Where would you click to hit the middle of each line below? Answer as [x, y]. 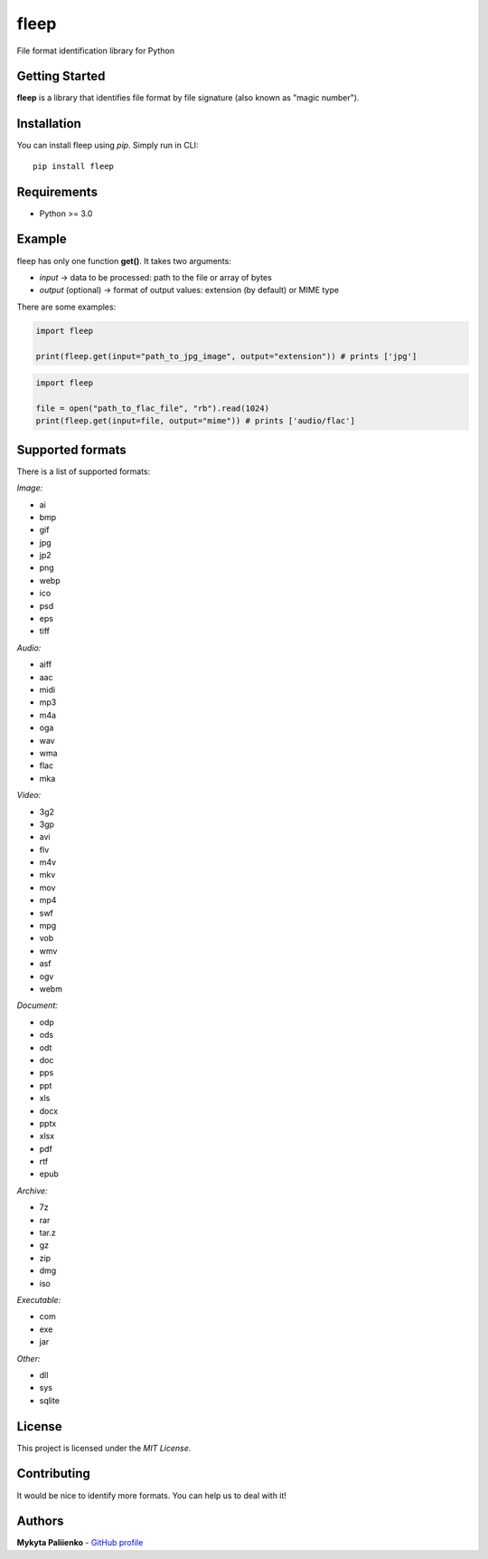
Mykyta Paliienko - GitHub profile [80, 1543]
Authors [40, 1521]
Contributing [53, 1473]
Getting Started [61, 76]
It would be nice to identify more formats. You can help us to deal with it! [151, 1495]
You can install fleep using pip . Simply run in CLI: [108, 146]
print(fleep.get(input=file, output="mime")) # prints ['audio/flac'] [196, 421]
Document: [38, 1005]
